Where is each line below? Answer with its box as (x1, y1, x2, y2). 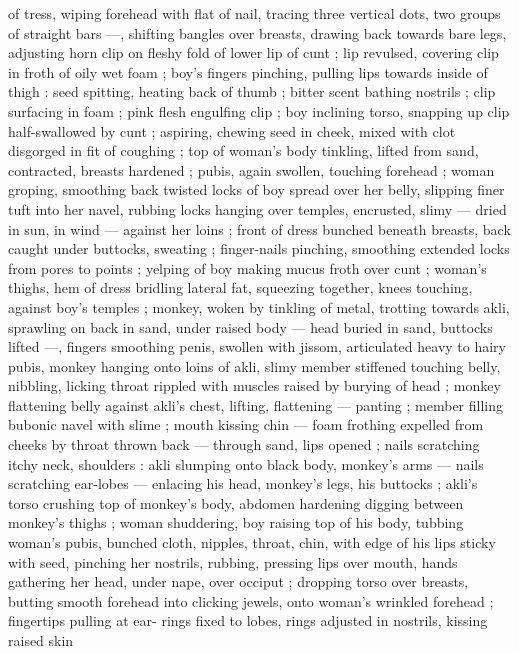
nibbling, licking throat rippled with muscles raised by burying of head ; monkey (8, 375, 501, 396)
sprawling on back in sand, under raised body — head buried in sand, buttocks (8, 316, 493, 337)
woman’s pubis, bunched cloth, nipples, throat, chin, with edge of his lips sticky (8, 532, 496, 553)
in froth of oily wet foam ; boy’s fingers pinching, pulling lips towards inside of (8, 61, 488, 82)
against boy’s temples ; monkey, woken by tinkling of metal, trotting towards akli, (8, 296, 510, 317)
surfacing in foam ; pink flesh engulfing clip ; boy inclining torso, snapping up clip (8, 100, 510, 121)
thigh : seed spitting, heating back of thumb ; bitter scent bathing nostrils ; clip (8, 81, 496, 102)
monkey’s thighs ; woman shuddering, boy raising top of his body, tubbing (8, 512, 464, 533)
